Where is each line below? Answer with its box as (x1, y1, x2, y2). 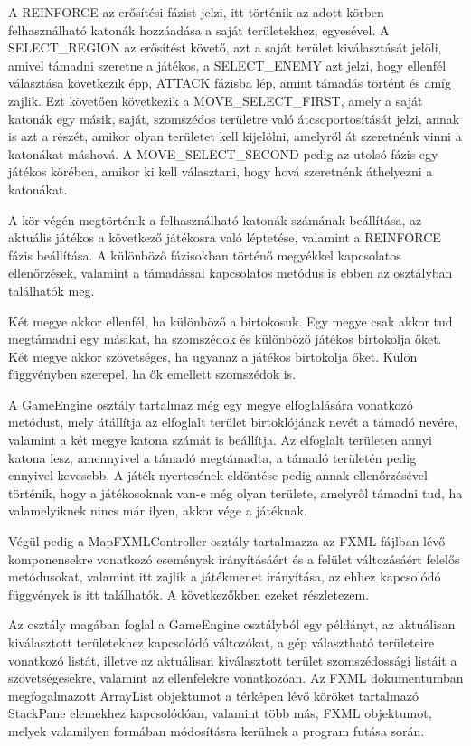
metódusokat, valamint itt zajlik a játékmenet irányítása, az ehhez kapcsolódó (8, 567, 441, 586)
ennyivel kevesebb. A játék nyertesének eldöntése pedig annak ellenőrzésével (8, 466, 428, 485)
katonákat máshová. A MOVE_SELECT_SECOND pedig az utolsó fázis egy (8, 144, 438, 163)
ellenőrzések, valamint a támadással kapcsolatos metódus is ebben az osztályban (8, 263, 453, 282)
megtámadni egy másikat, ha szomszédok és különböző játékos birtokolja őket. (8, 329, 442, 348)
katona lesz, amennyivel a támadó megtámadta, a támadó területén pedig (8, 448, 417, 467)
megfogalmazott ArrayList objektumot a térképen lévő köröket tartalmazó (8, 685, 419, 704)
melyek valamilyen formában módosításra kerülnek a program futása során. (8, 721, 425, 740)
